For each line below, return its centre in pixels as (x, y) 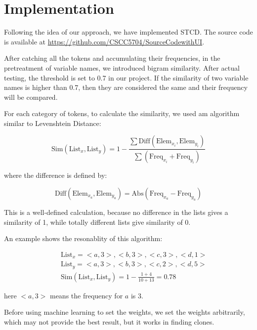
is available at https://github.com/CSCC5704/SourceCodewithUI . (104, 41)
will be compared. (31, 97)
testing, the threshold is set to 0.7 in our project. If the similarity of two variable (126, 77)
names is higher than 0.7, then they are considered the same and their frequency (126, 87)
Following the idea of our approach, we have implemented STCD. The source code (128, 32)
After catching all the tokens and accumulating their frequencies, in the (112, 58)
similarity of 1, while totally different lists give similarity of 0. (97, 222)
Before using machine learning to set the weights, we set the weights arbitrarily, (125, 312)
